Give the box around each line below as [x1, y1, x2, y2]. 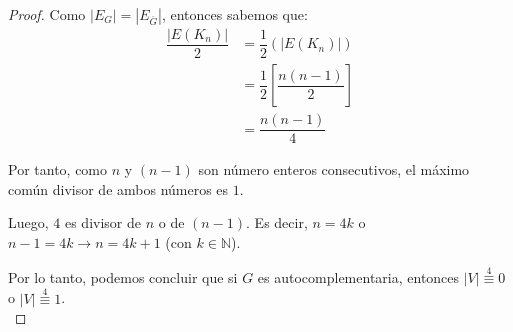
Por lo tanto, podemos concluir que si [8, 266, 238, 287]
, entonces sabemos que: [161, 4, 308, 24]
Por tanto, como [8, 159, 108, 180]
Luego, [8, 212, 49, 233]
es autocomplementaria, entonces [257, 266, 460, 287]
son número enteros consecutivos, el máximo [198, 159, 470, 180]
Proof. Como [8, 4, 86, 24]
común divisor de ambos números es [8, 178, 229, 199]
